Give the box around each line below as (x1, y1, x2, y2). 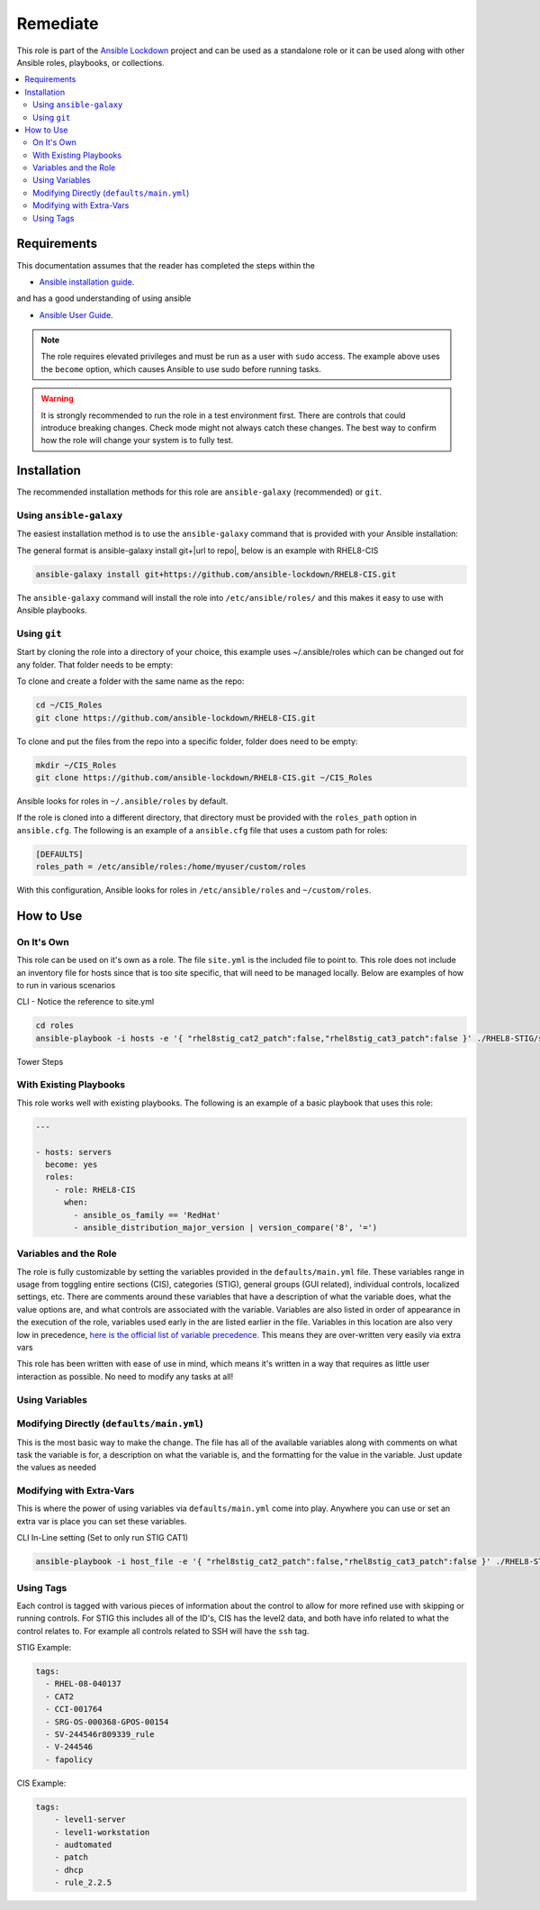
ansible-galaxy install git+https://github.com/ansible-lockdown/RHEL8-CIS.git (35, 568, 397, 579)
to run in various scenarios (16, 979, 116, 990)
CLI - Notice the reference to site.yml (16, 996, 155, 1007)
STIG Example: (16, 1642, 72, 1653)
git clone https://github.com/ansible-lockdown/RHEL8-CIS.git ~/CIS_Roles (35, 772, 373, 783)
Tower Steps (16, 1056, 64, 1067)
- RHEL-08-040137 (45, 1678, 121, 1689)
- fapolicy (45, 1754, 94, 1765)
